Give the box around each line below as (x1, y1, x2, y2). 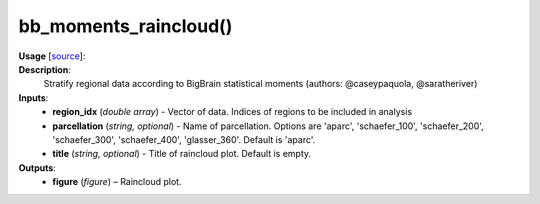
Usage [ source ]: (18, 50, 86, 62)
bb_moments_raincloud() (18, 15, 233, 37)
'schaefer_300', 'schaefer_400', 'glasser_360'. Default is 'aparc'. (52, 133, 316, 145)
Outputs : (18, 161, 57, 174)
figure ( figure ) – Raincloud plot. (52, 176, 182, 188)
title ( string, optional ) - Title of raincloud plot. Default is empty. (52, 148, 312, 160)
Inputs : (18, 91, 49, 104)
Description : (18, 63, 72, 75)
